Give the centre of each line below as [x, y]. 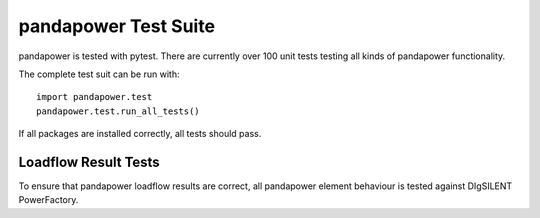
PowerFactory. [48, 200]
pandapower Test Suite [116, 26]
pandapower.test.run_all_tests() [118, 111]
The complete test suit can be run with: [99, 74]
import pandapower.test [94, 97]
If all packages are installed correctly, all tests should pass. [140, 134]
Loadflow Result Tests [89, 161]
